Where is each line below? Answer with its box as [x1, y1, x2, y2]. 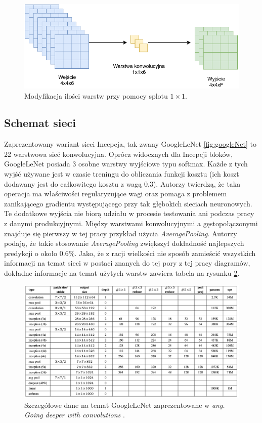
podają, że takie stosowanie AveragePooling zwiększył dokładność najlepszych [4, 238, 244, 248]
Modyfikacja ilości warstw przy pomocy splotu [24, 90, 168, 101]
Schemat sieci [4, 115, 76, 131]
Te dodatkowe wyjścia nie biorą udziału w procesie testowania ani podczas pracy [4, 208, 254, 219]
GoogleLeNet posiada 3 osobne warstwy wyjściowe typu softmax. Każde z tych [4, 158, 248, 169]
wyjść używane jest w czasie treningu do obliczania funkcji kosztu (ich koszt [4, 168, 239, 179]
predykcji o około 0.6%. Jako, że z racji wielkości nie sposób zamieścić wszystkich [4, 247, 256, 258]
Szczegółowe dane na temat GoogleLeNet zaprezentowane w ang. [24, 399, 225, 410]
